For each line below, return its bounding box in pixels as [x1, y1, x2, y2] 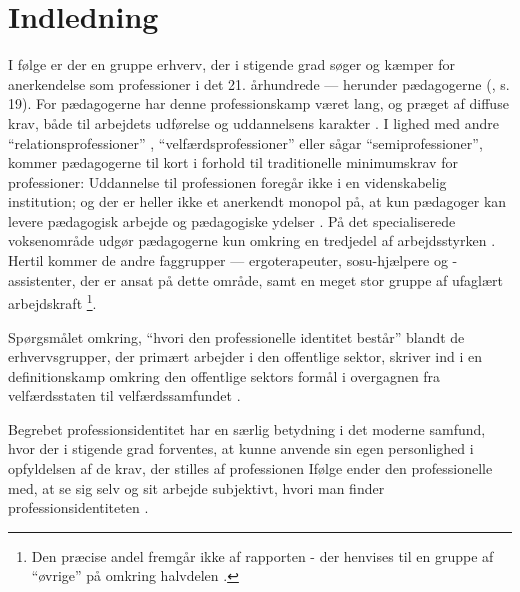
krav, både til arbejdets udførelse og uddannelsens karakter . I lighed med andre [8, 112, 499, 133]
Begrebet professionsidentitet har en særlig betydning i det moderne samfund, [8, 418, 486, 439]
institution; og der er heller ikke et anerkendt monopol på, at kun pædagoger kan [8, 191, 507, 212]
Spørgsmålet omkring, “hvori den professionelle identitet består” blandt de [8, 326, 465, 347]
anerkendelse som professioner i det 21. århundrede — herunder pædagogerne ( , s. [8, 73, 510, 94]
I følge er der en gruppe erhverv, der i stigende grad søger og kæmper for [8, 54, 455, 75]
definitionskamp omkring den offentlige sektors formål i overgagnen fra [8, 365, 441, 386]
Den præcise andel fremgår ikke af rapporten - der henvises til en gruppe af [31, 545, 494, 566]
